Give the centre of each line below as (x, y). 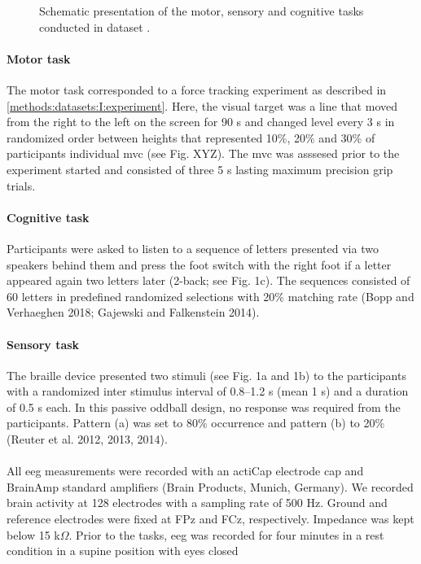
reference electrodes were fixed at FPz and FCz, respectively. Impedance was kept (210, 519)
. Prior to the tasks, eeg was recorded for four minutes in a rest (226, 534)
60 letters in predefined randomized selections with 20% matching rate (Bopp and (210, 296)
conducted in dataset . (95, 26)
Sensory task (43, 344)
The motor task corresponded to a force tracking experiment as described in (197, 89)
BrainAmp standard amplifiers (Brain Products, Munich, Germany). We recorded (210, 486)
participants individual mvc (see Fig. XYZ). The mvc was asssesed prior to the (203, 153)
